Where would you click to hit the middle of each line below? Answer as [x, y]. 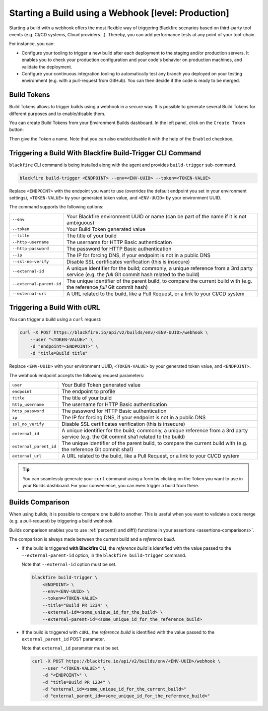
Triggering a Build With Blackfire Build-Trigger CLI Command [105, 153]
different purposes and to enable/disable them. [57, 114]
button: [17, 129]
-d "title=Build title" [59, 353]
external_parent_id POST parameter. [63, 639]
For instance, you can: [32, 44]
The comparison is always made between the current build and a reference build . [92, 539]
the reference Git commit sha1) [98, 450]
